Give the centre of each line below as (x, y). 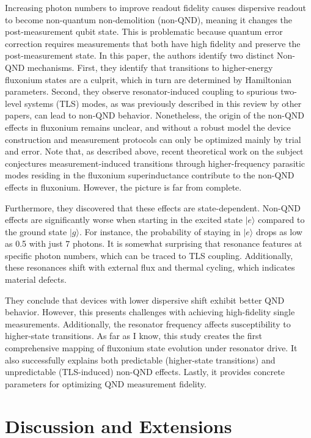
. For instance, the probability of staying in (160, 231)
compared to (281, 220)
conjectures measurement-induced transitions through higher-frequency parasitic (155, 163)
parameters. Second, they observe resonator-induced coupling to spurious (141, 91)
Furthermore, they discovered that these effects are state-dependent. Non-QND (153, 207)
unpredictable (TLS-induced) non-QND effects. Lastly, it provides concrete (145, 372)
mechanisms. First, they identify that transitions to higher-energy (150, 67)
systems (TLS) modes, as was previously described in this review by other (163, 103)
